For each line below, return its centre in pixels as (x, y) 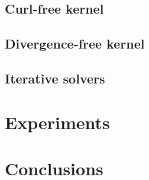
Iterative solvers (55, 78)
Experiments (57, 122)
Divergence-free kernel (75, 44)
